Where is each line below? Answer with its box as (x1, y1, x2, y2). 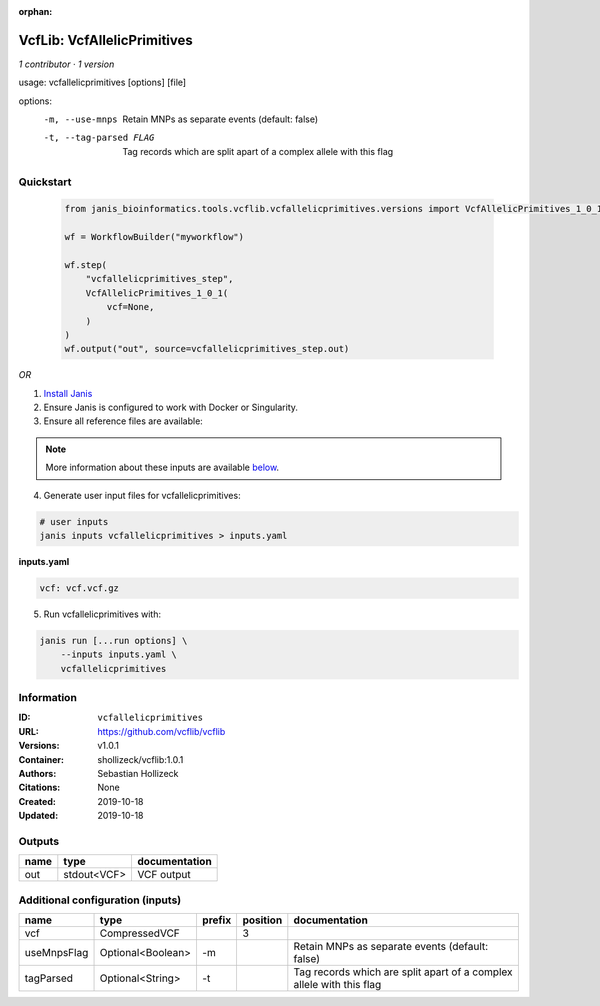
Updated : (18, 810, 59, 822)
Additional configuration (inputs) (18, 893, 182, 907)
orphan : (18, 6, 53, 17)
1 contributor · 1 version (18, 58, 115, 70)
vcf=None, (106, 301, 155, 313)
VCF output (137, 868, 191, 882)
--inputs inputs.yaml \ (60, 649, 177, 660)
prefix (201, 913, 232, 927)
